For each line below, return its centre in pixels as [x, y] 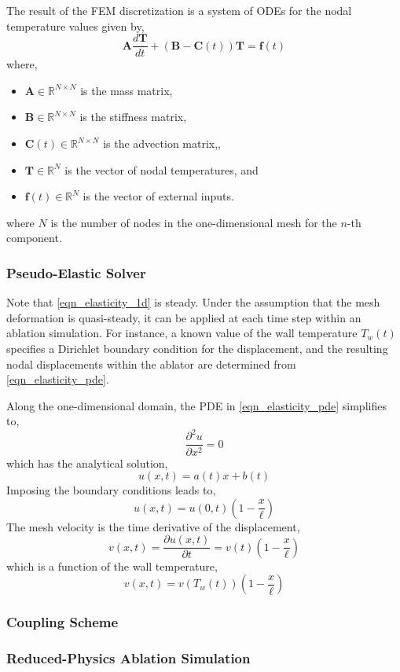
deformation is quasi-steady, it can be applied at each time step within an [184, 317]
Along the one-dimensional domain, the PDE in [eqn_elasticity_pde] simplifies [196, 405]
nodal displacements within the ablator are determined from [151, 364]
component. [34, 238]
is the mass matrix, [127, 90]
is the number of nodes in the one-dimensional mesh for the [194, 222]
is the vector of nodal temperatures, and [161, 169]
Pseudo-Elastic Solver [76, 272]
